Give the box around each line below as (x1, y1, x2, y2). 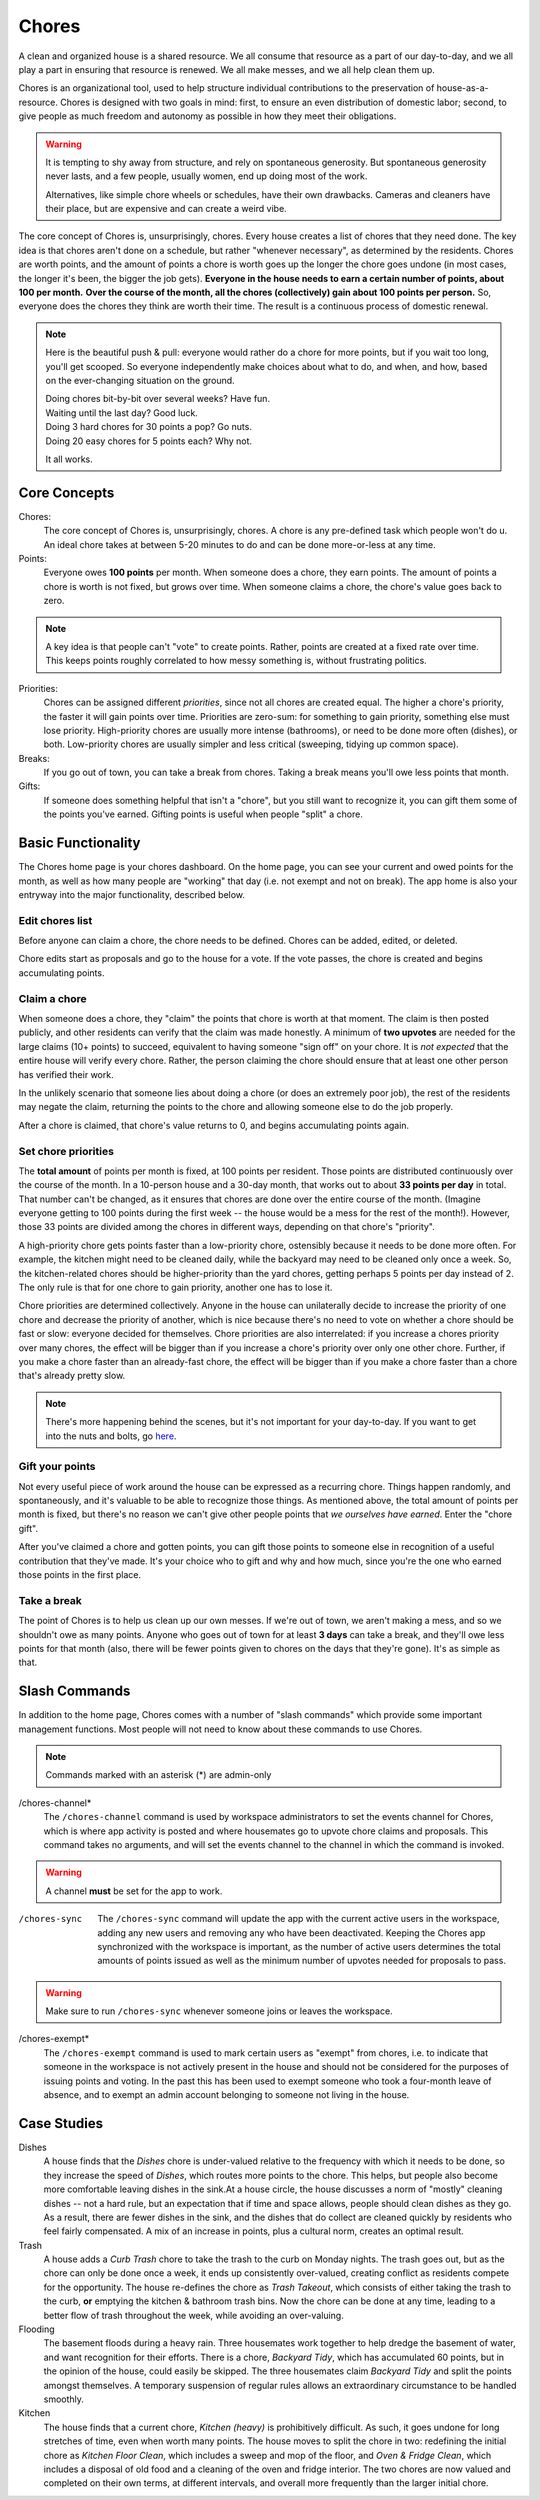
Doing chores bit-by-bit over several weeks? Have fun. (45, 393, 270, 405)
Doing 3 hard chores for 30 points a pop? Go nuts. (45, 421, 252, 433)
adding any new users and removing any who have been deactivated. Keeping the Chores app (97, 1926, 486, 1939)
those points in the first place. (18, 1569, 142, 1580)
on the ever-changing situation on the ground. (45, 374, 235, 386)
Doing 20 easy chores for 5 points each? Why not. (45, 435, 253, 447)
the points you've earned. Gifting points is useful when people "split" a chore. (43, 808, 364, 820)
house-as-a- (436, 82, 489, 94)
